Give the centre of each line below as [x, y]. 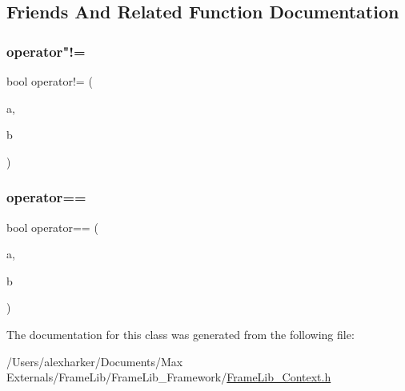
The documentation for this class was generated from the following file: [180, 334]
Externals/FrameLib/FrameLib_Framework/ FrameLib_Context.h [169, 377]
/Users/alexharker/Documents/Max [95, 361]
